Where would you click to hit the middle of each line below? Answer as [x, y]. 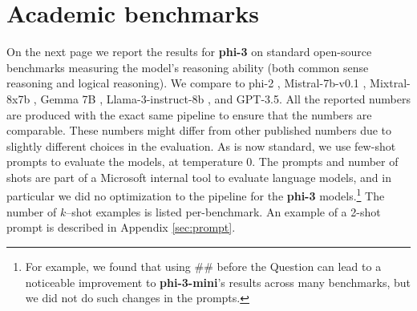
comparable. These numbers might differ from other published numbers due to [199, 130]
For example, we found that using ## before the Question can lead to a [203, 266]
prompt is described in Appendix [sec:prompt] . [121, 227]
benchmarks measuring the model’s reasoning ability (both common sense [188, 67]
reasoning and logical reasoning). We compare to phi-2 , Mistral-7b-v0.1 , [186, 83]
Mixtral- [390, 83]
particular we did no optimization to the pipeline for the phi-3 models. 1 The [196, 195]
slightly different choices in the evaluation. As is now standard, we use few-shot [201, 145]
